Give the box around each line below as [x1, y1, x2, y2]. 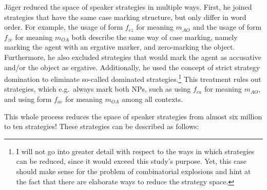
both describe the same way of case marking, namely [71, 31, 238, 42]
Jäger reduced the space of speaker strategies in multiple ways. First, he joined [4, 2, 252, 12]
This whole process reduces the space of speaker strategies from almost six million [4, 111, 262, 121]
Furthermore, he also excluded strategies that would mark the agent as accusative [4, 51, 261, 62]
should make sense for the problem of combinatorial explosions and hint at [16, 165, 251, 176]
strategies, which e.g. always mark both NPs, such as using [4, 83, 191, 94]
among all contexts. [122, 94, 183, 104]
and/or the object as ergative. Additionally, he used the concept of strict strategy [4, 61, 260, 72]
